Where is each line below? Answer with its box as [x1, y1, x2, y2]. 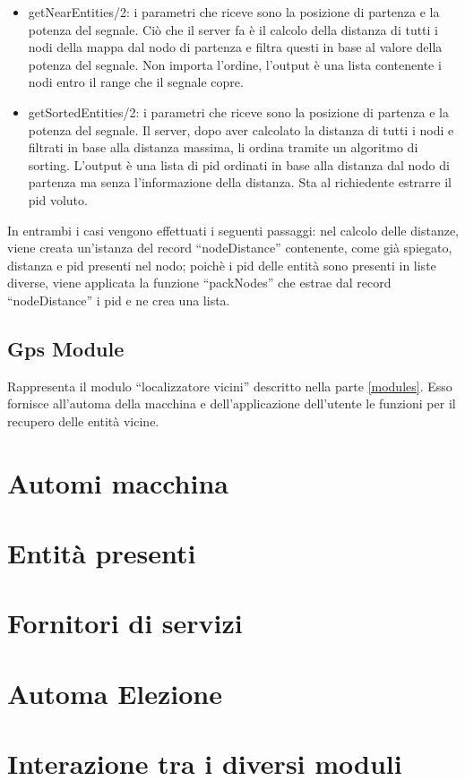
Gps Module [7, 334, 125, 362]
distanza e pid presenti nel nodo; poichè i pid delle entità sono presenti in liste [7, 255, 436, 274]
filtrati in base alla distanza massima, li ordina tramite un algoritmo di [28, 138, 418, 157]
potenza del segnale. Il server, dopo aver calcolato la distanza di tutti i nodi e [28, 120, 454, 139]
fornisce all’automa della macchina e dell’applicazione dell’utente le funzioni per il [7, 394, 456, 413]
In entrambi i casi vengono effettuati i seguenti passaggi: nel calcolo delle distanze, [7, 220, 459, 239]
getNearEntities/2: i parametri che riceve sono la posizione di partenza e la [28, 3, 440, 21]
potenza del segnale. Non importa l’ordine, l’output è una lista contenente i [28, 55, 442, 73]
